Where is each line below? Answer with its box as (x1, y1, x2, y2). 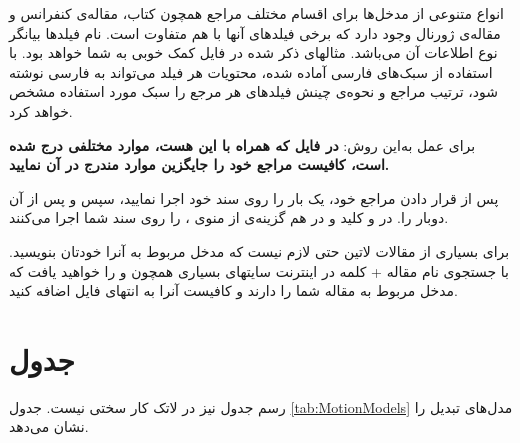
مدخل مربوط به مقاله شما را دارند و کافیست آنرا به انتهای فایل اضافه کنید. (9, 280, 458, 301)
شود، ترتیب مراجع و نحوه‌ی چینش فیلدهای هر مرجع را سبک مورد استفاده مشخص (9, 81, 498, 102)
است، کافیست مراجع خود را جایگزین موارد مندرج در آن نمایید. (9, 154, 390, 175)
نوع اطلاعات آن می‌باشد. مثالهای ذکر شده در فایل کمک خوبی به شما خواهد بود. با (9, 42, 498, 63)
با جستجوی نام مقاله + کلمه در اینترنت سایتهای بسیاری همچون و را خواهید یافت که (9, 260, 509, 281)
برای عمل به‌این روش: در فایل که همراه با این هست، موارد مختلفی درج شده (9, 134, 476, 155)
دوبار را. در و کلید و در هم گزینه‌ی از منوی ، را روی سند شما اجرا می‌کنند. (9, 207, 449, 228)
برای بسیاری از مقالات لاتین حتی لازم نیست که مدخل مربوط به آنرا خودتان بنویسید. (9, 240, 510, 261)
